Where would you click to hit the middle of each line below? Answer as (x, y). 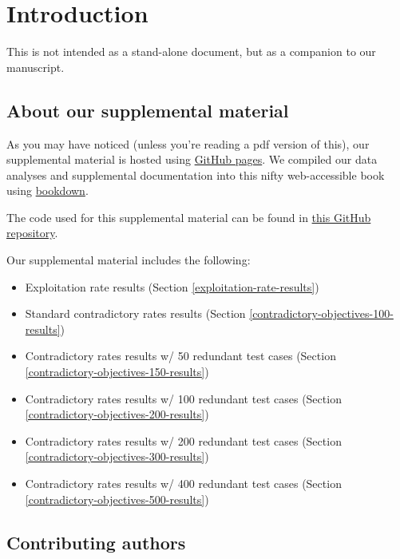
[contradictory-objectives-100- (321, 313)
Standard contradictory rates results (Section (135, 313)
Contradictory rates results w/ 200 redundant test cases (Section (183, 440)
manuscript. (36, 67)
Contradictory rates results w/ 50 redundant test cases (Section (180, 356)
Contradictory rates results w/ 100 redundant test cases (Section (183, 398)
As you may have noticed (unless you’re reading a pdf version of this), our (188, 143)
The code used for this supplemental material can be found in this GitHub (189, 217)
